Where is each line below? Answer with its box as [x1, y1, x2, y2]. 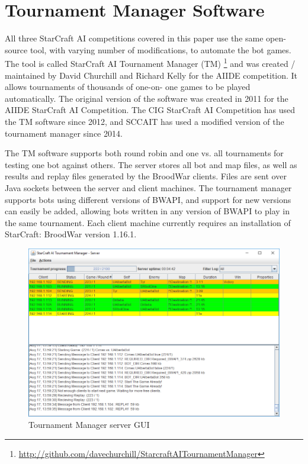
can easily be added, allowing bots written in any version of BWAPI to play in [5, 205, 290, 217]
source [5, 43, 28, 56]
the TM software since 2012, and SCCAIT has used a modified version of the [5, 115, 284, 127]
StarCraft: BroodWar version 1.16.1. [5, 228, 137, 240]
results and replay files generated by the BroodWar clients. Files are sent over [5, 170, 287, 182]
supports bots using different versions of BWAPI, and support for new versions [5, 193, 291, 205]
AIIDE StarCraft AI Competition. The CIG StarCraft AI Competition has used [5, 104, 296, 116]
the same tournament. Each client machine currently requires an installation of [5, 216, 291, 228]
